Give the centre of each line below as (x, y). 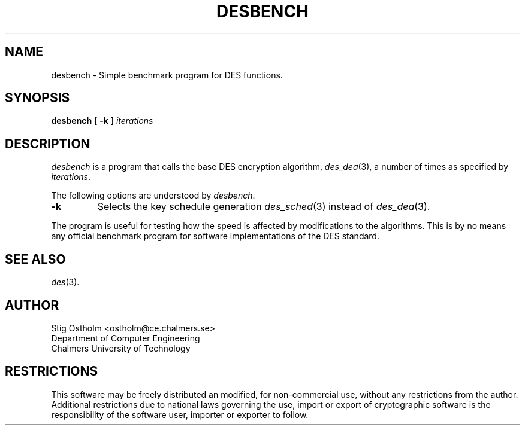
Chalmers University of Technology (121, 348)
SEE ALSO (35, 259)
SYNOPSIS (37, 98)
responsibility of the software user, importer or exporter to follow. (180, 414)
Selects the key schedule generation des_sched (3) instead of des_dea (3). (264, 207)
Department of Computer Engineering (126, 338)
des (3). (65, 282)
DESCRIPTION (48, 144)
